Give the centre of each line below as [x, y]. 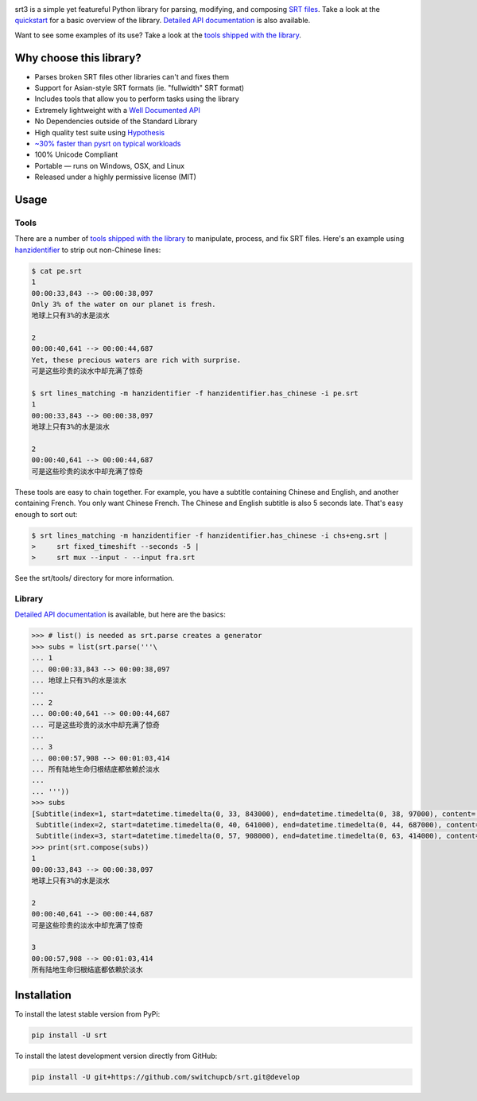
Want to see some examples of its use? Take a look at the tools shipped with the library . [158, 35]
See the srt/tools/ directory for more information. [95, 578]
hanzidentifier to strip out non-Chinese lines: [88, 250]
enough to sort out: [46, 514]
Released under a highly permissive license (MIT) [115, 177]
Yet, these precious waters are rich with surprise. [136, 360]
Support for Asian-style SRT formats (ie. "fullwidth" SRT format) [140, 88]
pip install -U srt [69, 1035]
